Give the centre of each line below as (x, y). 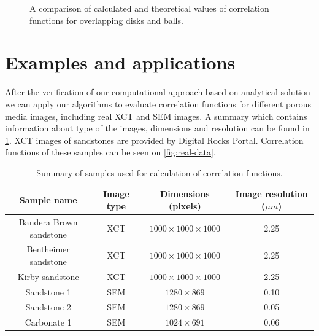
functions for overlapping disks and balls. (106, 20)
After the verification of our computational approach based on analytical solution (158, 92)
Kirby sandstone (48, 276)
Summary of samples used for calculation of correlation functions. (159, 172)
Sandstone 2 (48, 307)
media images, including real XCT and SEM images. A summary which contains (156, 116)
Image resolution (271, 194)
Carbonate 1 (48, 322)
